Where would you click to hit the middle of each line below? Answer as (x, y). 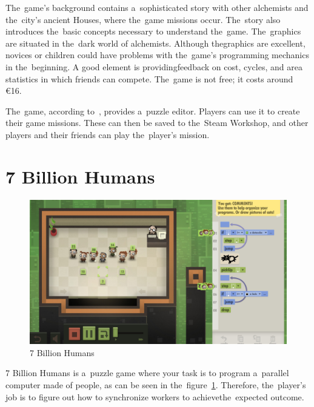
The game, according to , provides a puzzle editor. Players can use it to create (153, 111)
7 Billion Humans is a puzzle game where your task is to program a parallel (147, 373)
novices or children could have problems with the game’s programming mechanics (157, 55)
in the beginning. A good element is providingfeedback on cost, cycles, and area (154, 66)
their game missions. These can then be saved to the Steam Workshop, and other (157, 123)
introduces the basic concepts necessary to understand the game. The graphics (153, 31)
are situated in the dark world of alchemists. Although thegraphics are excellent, (155, 43)
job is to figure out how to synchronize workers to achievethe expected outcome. (155, 396)
